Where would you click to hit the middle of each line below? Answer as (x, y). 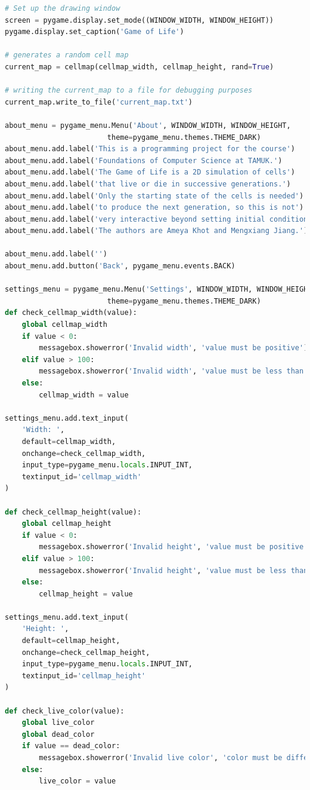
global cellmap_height (66, 524)
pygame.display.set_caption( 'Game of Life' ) (94, 32)
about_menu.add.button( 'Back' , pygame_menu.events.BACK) (120, 266)
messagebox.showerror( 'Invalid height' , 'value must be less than (173, 570)
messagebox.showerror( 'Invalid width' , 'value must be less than (171, 371)
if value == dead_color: (71, 746)
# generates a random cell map (67, 55)
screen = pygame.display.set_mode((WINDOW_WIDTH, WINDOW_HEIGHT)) (139, 20)
